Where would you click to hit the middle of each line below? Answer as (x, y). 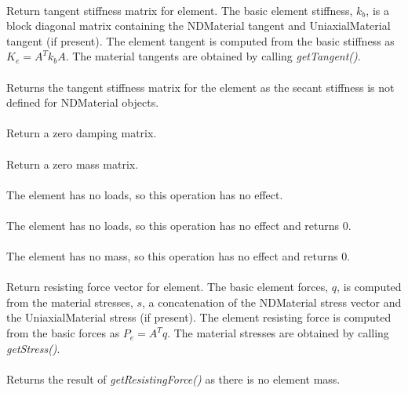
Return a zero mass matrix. (73, 164)
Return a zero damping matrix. (82, 133)
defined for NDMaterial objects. (83, 102)
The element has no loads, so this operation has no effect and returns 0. (179, 225)
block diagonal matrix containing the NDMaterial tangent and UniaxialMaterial (199, 25)
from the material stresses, (70, 302)
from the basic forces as (63, 333)
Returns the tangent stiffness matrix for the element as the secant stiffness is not (200, 87)
